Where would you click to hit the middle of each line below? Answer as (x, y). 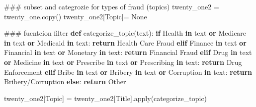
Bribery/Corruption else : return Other (65, 81)
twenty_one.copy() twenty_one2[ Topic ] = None (76, 16)
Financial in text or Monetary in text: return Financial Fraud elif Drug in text (128, 52)
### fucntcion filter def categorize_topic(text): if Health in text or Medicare (125, 33)
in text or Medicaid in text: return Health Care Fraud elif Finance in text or (125, 42)
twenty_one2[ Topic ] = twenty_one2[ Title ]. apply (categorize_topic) (106, 98)
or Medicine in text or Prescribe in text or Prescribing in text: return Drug (123, 62)
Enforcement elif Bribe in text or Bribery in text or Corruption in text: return (128, 72)
